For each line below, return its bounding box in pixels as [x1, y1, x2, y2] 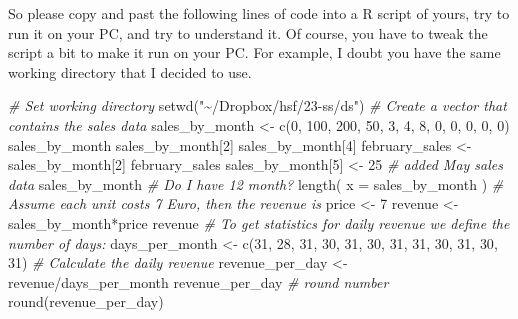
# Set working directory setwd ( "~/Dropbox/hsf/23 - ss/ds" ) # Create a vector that [8, 95, 507, 116]
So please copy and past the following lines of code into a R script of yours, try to [8, 3, 510, 23]
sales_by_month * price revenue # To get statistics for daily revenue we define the [8, 212, 510, 233]
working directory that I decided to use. [8, 61, 252, 82]
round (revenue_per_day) [8, 291, 164, 312]
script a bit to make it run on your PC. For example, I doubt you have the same [8, 42, 501, 63]
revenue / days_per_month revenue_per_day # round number [8, 271, 389, 292]
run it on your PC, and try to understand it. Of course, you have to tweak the [8, 22, 488, 43]
